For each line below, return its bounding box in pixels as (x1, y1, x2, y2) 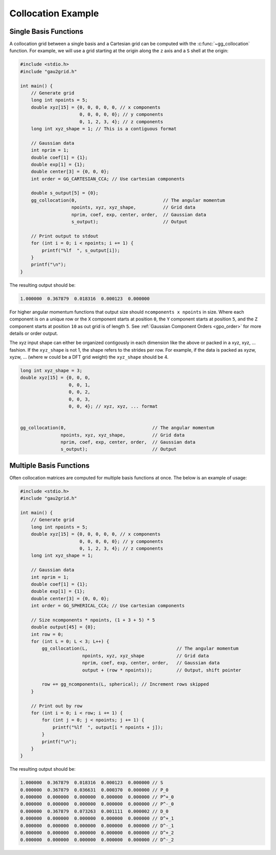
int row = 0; (31, 631, 64, 637)
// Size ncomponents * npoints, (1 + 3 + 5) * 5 (31, 617, 155, 623)
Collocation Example (9, 8, 99, 19)
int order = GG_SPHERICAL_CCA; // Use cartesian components (31, 603, 185, 609)
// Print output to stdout (31, 233, 99, 239)
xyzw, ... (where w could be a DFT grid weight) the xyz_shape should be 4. (9, 354, 169, 360)
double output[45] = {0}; (31, 624, 96, 630)
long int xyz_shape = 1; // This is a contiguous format (31, 126, 177, 131)
